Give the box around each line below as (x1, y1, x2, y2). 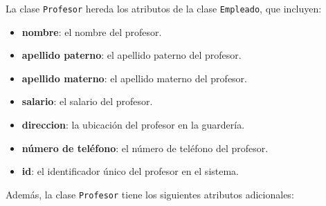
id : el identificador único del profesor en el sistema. (21, 164, 239, 178)
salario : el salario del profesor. (21, 94, 153, 109)
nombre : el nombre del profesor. (21, 24, 162, 39)
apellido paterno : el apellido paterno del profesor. (21, 48, 242, 62)
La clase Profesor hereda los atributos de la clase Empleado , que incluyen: (6, 1, 322, 15)
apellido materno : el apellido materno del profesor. (21, 71, 247, 85)
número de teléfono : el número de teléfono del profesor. (21, 140, 269, 155)
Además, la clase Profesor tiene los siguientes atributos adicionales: (6, 187, 294, 201)
